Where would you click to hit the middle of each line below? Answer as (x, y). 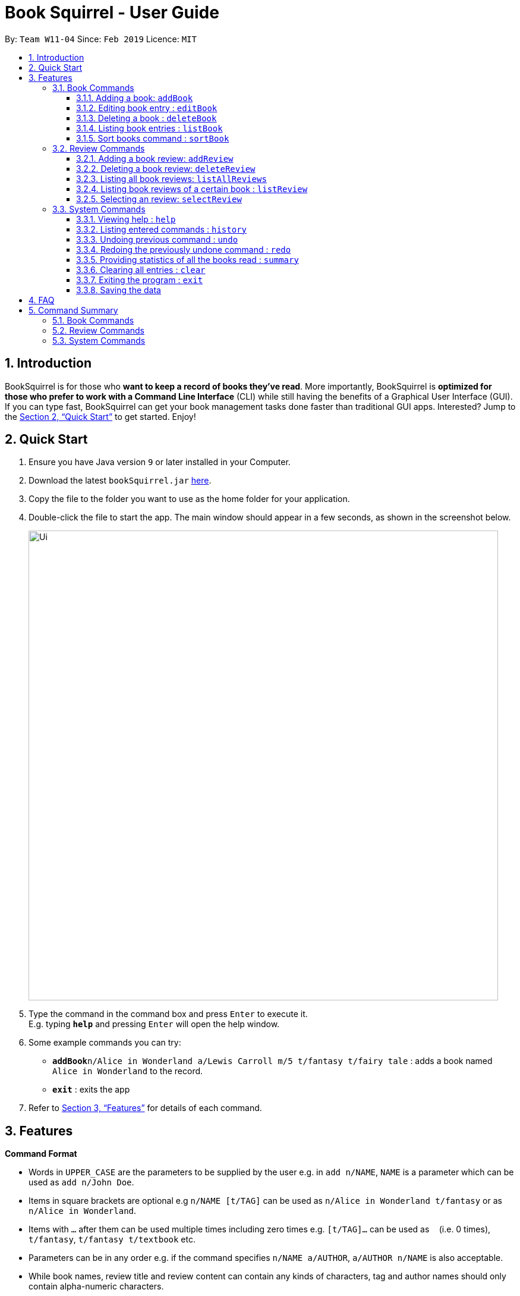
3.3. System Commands (99, 209)
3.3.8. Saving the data (119, 290)
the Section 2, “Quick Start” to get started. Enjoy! (100, 416)
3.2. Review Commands (99, 148)
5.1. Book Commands (93, 320)
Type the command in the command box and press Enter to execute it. (168, 1014)
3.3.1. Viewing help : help (126, 219)
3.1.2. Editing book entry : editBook (147, 108)
